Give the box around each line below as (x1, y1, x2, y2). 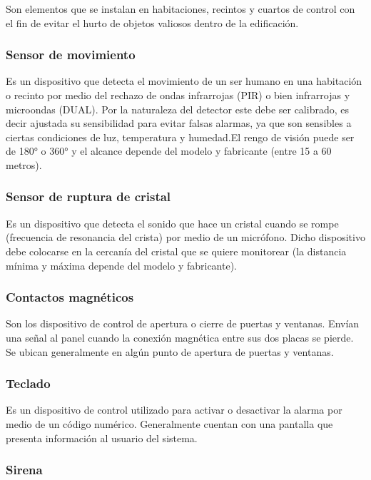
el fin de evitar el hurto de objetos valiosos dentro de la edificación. (6, 15, 299, 30)
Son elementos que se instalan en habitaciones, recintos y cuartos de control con (6, 1, 355, 16)
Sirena (6, 461, 43, 479)
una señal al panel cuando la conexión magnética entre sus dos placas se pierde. (6, 330, 354, 344)
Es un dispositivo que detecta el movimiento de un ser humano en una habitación (6, 73, 362, 88)
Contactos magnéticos (6, 288, 134, 306)
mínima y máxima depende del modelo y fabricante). (6, 257, 237, 272)
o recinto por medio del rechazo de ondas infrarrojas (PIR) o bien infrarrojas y (6, 88, 350, 102)
